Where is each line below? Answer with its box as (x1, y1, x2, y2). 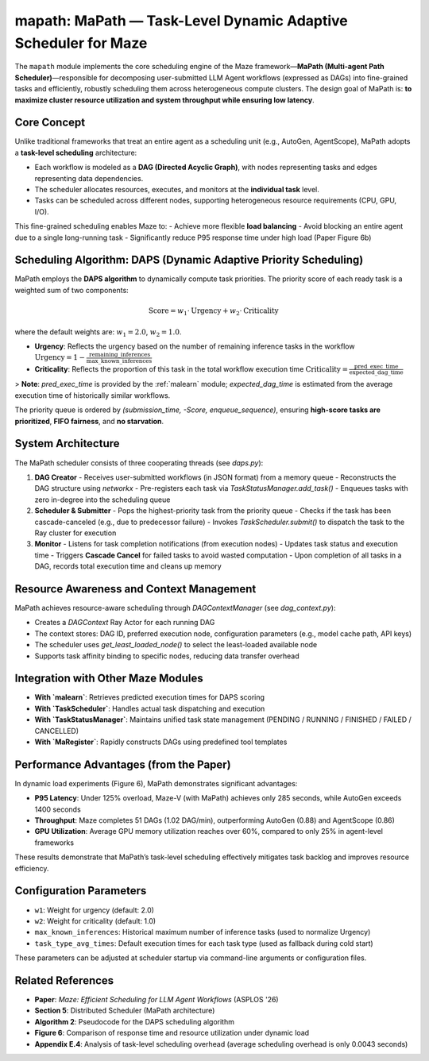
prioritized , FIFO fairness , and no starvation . (14, 416, 164, 426)
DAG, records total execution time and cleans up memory (34, 561, 222, 571)
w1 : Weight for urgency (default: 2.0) (34, 905, 155, 915)
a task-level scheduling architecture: (14, 148, 137, 157)
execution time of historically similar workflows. (14, 390, 171, 400)
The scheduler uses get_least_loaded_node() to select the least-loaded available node (34, 640, 318, 650)
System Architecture (14, 437, 120, 450)
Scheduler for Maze (14, 34, 148, 52)
